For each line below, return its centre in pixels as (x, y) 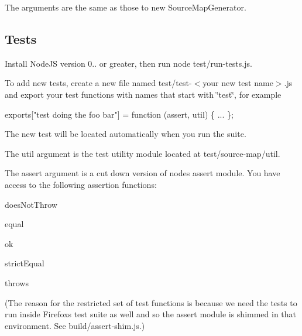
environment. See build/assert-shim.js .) (75, 325)
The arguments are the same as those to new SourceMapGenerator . (126, 7)
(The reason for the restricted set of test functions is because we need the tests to (151, 302)
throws (17, 282)
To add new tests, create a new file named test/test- (98, 83)
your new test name (238, 83)
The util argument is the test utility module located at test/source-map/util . (143, 153)
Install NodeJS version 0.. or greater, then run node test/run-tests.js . (128, 63)
